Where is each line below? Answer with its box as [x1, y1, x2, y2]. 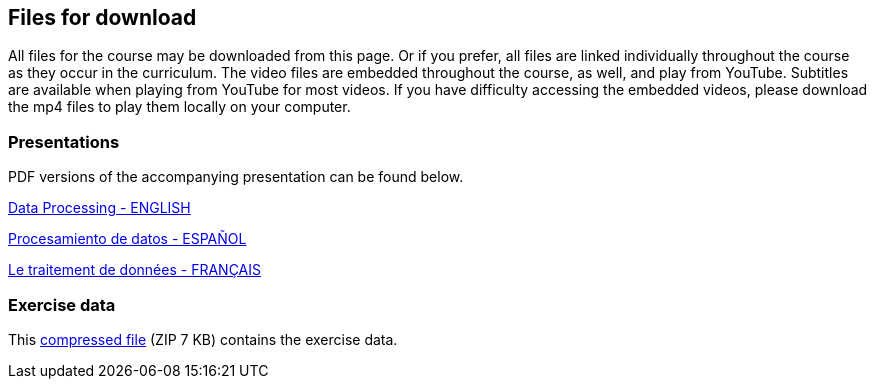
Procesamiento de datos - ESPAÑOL [8, 230, 247, 248]
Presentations [8, 131, 120, 152]
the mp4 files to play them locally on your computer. [8, 98, 351, 116]
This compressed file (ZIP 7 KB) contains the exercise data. [8, 330, 398, 348]
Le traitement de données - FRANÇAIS [8, 261, 261, 279]
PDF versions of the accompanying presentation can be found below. [8, 168, 464, 186]
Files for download [8, 5, 197, 30]
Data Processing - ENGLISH [8, 199, 191, 217]
